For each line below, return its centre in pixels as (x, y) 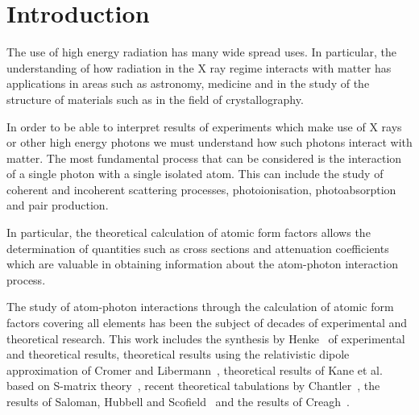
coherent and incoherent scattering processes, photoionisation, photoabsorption (201, 189)
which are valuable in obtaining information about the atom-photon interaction (202, 264)
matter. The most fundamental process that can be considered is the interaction (204, 158)
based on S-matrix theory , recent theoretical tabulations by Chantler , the (193, 386)
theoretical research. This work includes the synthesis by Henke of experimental (206, 338)
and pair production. (58, 205)
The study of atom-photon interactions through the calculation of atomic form (200, 307)
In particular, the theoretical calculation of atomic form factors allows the (189, 232)
